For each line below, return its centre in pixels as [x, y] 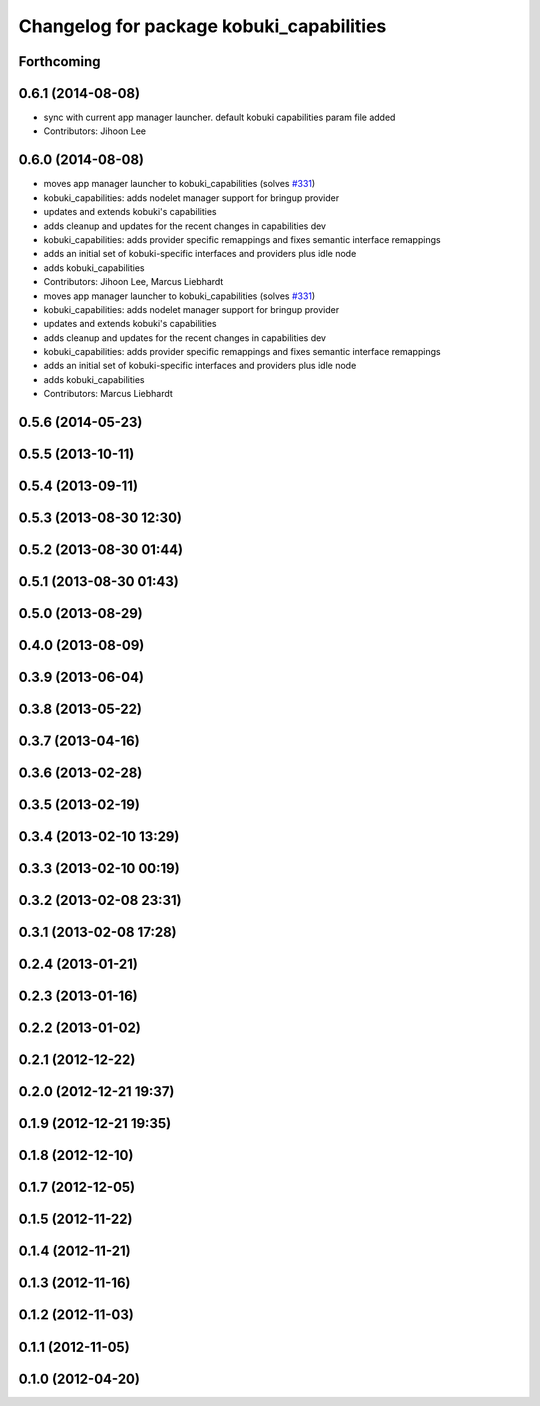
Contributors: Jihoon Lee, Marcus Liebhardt [133, 282]
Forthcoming [59, 61]
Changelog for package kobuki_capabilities [202, 26]
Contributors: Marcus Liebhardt [108, 394]
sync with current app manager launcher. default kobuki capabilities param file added [219, 117]
